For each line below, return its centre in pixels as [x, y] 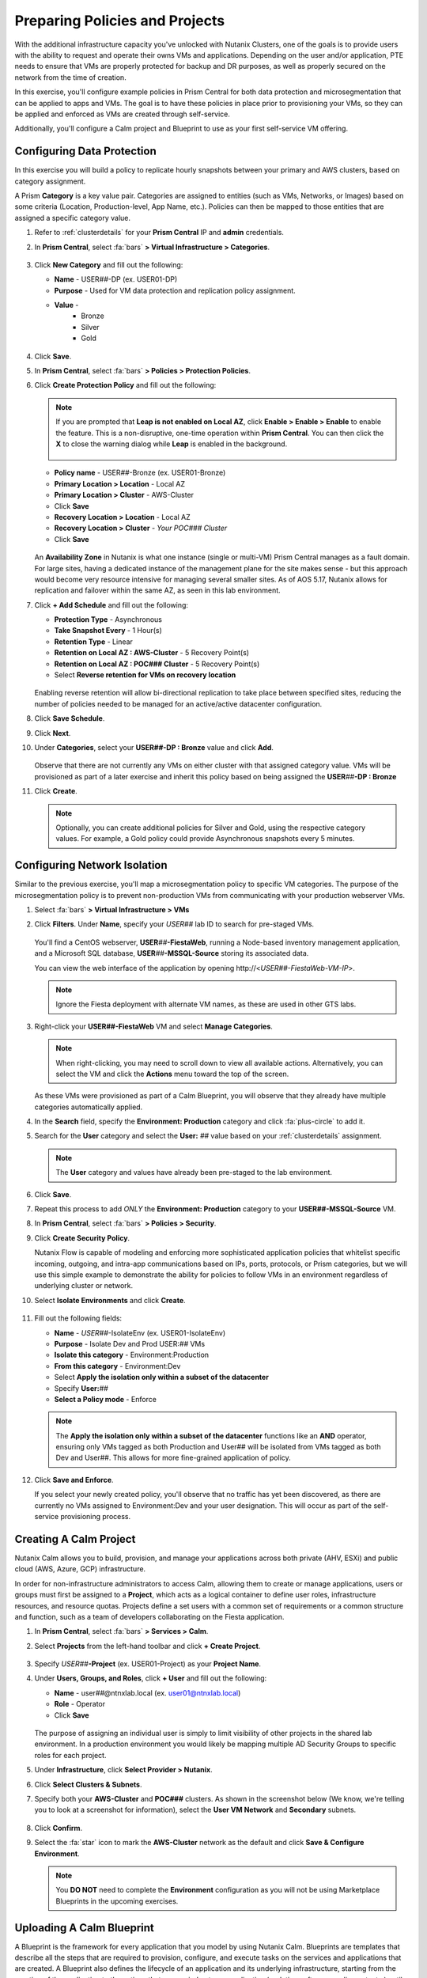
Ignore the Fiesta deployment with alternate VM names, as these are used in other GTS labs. [206, 1004]
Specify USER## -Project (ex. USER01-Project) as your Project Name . [147, 1664]
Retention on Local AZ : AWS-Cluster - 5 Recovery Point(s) [151, 653]
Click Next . [53, 733]
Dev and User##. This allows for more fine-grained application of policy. [174, 1458]
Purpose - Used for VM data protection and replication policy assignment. [175, 290]
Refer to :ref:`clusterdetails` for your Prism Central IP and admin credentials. [159, 233]
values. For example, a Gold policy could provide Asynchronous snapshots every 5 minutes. [205, 839]
